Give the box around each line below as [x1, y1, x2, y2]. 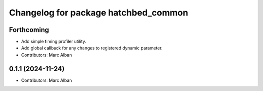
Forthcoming [9, 26, 49, 34]
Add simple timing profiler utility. [21, 39, 86, 45]
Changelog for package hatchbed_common [9, 7, 188, 18]
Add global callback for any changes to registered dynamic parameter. [21, 45, 163, 51]
